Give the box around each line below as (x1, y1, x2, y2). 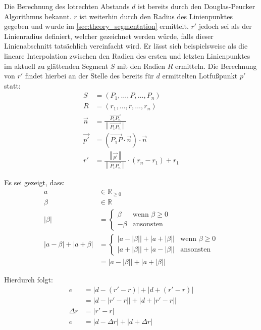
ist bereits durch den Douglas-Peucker (138, 1, 255, 11)
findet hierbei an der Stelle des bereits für (25, 70, 154, 81)
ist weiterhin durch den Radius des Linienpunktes (79, 11, 233, 21)
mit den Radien (117, 60, 166, 71)
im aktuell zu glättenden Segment (4, 60, 109, 71)
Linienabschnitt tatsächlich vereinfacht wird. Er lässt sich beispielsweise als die (4, 40, 248, 51)
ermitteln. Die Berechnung (175, 60, 257, 71)
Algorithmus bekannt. (4, 11, 72, 21)
